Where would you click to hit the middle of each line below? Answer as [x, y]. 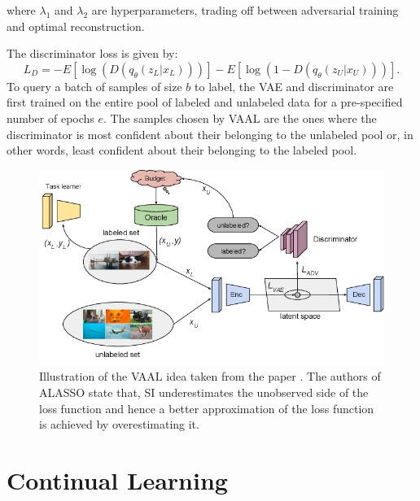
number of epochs [50, 118]
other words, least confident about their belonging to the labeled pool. [182, 150]
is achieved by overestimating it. [119, 424]
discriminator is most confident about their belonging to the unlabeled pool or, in [210, 134]
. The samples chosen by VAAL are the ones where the [240, 118]
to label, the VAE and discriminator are [294, 86]
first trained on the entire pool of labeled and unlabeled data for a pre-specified [205, 102]
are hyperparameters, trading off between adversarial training [245, 10]
